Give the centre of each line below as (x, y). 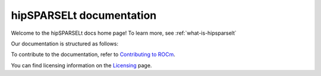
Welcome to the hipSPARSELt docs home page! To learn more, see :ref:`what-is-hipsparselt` (124, 33)
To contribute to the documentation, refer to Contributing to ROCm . (93, 54)
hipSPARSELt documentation (84, 15)
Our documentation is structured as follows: (65, 44)
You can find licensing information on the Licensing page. (81, 65)
